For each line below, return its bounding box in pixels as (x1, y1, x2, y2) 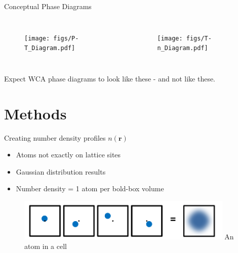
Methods (4, 103, 67, 123)
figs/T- (186, 34, 212, 42)
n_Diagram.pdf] (157, 45, 208, 52)
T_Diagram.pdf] (24, 45, 75, 52)
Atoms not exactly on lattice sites (16, 149, 121, 160)
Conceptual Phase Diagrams (4, 1, 92, 11)
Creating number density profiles (4, 132, 106, 143)
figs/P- (53, 34, 79, 42)
